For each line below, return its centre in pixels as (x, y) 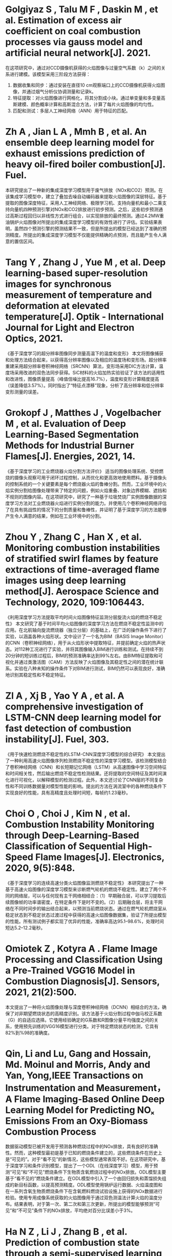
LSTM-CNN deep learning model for (83, 717)
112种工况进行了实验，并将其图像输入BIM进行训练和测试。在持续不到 (91, 649)
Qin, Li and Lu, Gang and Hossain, (78, 1053)
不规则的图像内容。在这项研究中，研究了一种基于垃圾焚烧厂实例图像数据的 (84, 497)
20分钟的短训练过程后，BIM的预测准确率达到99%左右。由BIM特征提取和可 (84, 655)
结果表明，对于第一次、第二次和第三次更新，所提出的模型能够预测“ (85, 1204)
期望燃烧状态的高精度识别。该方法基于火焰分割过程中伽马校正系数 (92, 1013)
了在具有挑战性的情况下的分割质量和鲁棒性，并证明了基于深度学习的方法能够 (86, 509)
